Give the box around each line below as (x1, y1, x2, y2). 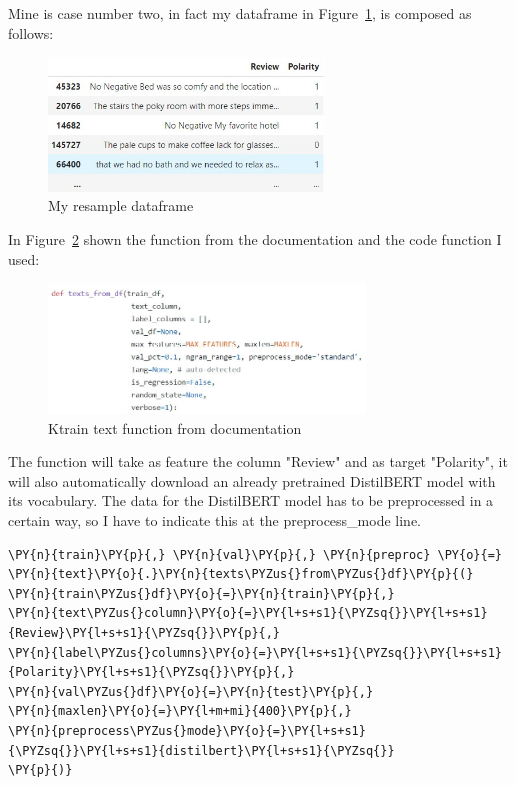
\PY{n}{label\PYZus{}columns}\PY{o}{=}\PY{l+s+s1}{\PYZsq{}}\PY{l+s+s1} (8, 645, 502, 660)
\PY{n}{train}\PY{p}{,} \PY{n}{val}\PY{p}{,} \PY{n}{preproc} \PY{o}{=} (8, 547, 502, 562)
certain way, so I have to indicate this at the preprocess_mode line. (8, 510, 421, 531)
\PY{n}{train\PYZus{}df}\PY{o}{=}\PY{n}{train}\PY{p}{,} (8, 586, 395, 601)
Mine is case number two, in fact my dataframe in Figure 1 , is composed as (8, 3, 472, 23)
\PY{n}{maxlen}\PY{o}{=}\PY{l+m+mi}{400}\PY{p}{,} (8, 704, 352, 719)
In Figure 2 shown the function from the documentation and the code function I (8, 229, 502, 250)
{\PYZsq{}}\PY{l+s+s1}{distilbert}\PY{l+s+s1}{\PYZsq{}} (8, 743, 395, 758)
